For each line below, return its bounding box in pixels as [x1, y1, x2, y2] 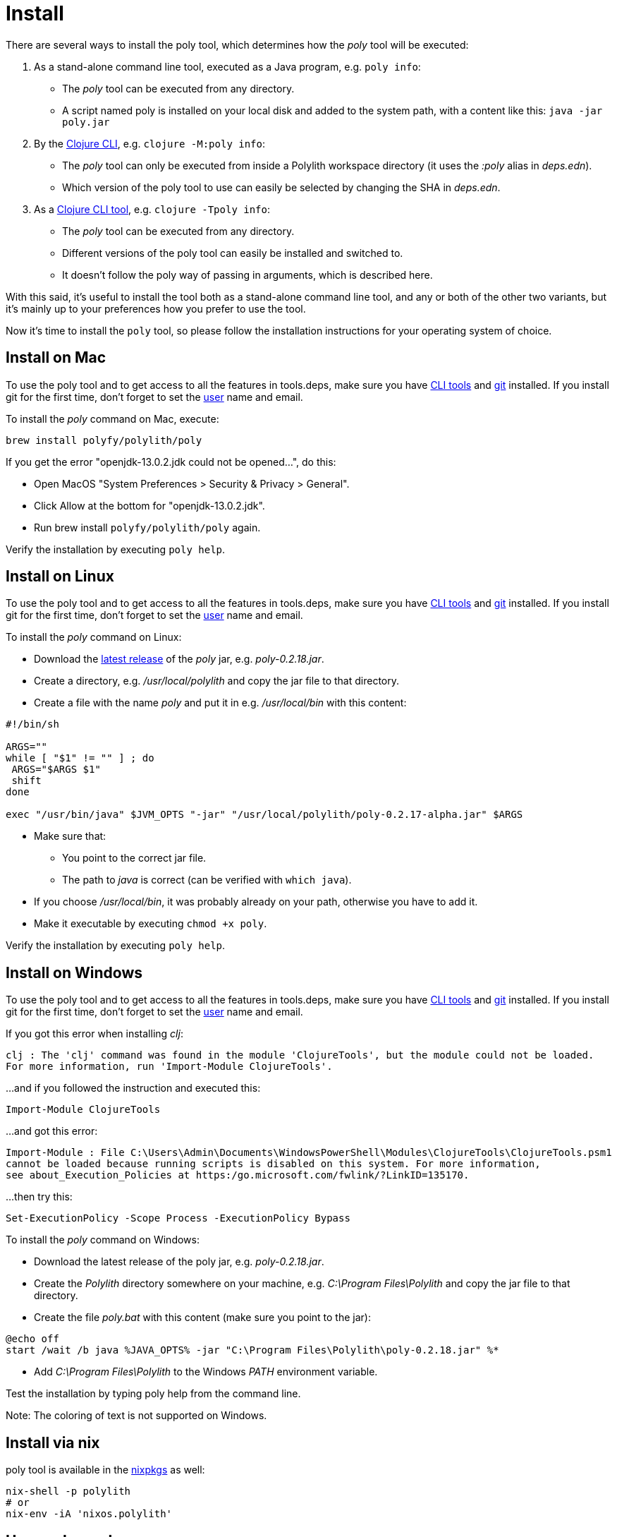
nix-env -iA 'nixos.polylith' [6, 1508, 173, 1520]
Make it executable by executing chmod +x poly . [34, 917, 267, 930]
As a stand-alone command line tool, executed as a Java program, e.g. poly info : [34, 60, 421, 73]
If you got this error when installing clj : [6, 1027, 183, 1040]
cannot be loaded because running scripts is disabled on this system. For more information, [6, 1158, 541, 1170]
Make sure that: [34, 830, 106, 843]
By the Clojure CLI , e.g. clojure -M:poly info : [34, 137, 266, 150]
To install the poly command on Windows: [6, 1234, 200, 1246]
